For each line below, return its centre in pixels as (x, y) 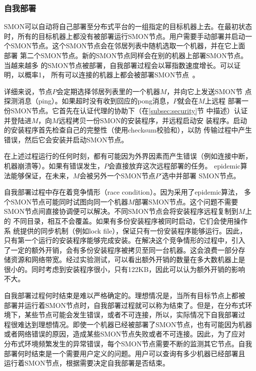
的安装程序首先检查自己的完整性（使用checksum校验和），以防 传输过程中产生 (128, 130)
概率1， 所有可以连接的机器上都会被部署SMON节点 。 (112, 75)
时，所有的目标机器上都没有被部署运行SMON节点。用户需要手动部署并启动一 (128, 36)
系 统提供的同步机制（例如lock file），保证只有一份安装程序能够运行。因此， (125, 230)
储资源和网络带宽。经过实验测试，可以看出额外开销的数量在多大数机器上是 (125, 259)
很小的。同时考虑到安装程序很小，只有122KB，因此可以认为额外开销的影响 (125, 269)
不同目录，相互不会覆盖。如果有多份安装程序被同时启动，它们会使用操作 (130, 220)
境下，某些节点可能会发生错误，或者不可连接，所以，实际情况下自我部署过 (125, 315)
